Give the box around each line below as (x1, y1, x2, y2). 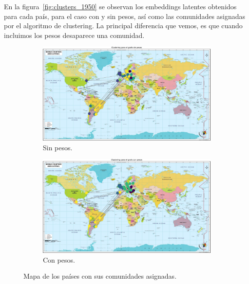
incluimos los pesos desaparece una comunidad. (4, 30, 145, 40)
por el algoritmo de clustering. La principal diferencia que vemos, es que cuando (4, 20, 243, 31)
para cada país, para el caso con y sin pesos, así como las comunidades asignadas (4, 11, 246, 21)
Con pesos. (43, 254, 75, 265)
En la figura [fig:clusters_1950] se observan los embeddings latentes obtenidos (4, 1, 237, 11)
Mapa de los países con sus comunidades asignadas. (23, 271, 177, 281)
